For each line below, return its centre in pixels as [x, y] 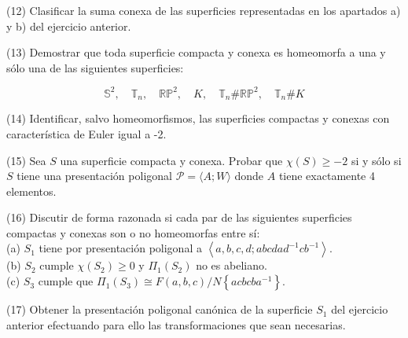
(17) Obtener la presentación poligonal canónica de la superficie [160, 309]
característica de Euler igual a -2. [86, 133]
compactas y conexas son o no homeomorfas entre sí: [133, 232]
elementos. [31, 191]
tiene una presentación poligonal [94, 176]
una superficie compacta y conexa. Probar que [171, 160]
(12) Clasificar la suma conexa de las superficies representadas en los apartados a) [204, 10]
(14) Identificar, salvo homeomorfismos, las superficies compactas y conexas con [198, 118]
